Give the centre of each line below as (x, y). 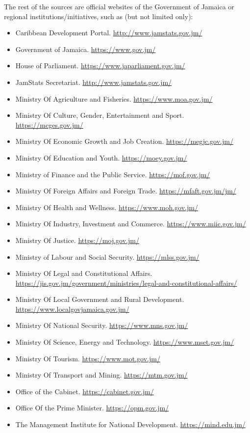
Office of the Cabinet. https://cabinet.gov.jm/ (85, 391)
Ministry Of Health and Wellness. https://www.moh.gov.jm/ (107, 207)
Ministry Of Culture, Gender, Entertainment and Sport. (100, 115)
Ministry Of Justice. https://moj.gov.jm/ (77, 240)
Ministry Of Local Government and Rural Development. (100, 299)
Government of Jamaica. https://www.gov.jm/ (86, 49)
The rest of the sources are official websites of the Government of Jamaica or (119, 6)
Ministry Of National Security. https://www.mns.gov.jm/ (102, 325)
